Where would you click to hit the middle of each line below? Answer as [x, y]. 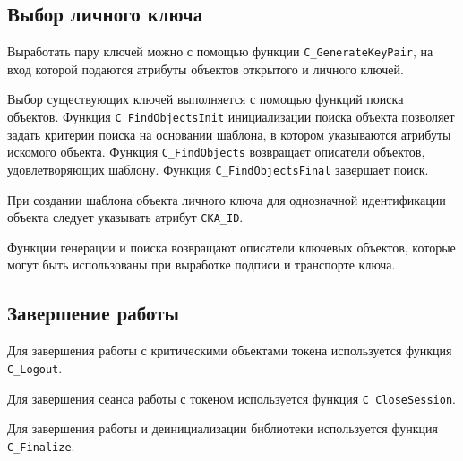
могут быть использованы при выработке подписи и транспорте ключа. [201, 265]
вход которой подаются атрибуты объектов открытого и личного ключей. [206, 68]
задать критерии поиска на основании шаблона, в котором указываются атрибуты [229, 134]
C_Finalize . [41, 445]
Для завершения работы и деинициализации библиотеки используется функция [223, 428]
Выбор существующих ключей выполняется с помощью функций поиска [206, 99]
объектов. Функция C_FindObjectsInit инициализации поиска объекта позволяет [231, 117]
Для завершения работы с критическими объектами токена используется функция [230, 350]
